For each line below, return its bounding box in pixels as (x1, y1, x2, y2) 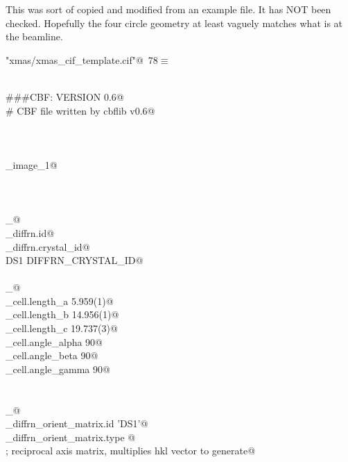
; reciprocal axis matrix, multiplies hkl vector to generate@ (6, 443, 256, 458)
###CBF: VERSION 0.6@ (6, 89, 124, 104)
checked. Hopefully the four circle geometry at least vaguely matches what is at (6, 15, 343, 30)
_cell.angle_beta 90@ (6, 348, 98, 363)
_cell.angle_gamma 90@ (6, 361, 110, 376)
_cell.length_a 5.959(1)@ (6, 293, 114, 308)
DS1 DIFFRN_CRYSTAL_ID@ (6, 253, 143, 267)
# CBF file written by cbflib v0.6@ (6, 103, 155, 117)
